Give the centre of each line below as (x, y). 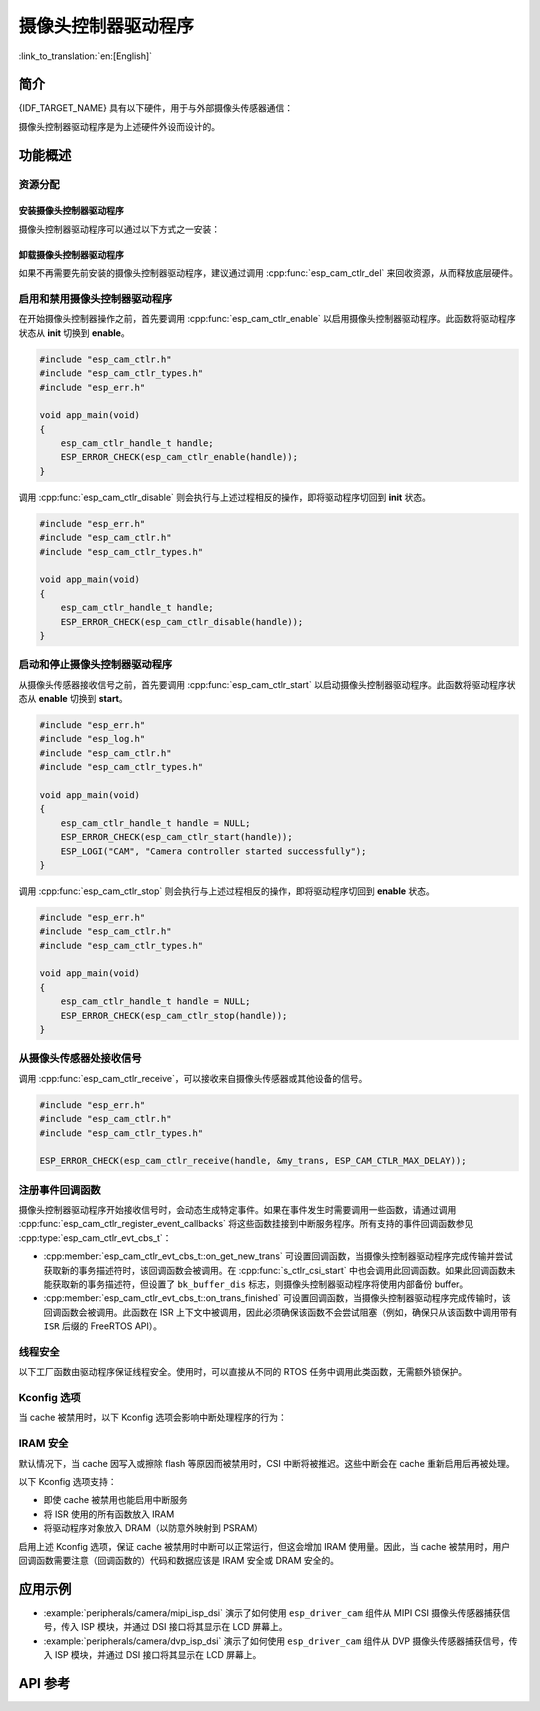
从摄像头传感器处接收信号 (80, 1058)
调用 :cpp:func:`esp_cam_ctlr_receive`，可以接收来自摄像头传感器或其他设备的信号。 (193, 1078)
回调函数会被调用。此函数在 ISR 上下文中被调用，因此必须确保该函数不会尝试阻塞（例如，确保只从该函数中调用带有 (280, 1312)
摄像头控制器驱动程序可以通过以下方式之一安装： (119, 229)
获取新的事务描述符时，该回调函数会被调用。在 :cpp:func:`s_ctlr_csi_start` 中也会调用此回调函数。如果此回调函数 (275, 1270)
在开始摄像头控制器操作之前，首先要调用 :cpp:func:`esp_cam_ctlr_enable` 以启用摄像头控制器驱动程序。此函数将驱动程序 (267, 319)
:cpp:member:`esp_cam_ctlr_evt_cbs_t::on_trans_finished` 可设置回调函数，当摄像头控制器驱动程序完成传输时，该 (277, 1298)
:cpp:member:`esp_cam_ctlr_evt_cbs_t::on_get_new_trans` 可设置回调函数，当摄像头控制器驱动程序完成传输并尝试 (278, 1256)
